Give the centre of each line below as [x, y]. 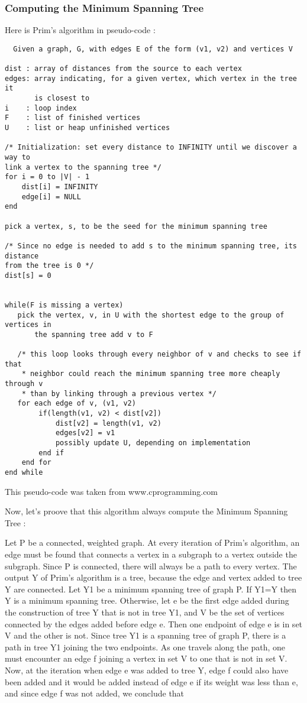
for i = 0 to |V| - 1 [47, 177]
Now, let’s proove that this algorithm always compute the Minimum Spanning [146, 511]
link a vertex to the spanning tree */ [83, 167]
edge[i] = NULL [51, 197]
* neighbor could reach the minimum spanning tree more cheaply [151, 374]
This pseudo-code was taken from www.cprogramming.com [112, 491]
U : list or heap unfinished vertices [88, 128]
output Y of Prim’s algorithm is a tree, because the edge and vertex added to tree [153, 577]
